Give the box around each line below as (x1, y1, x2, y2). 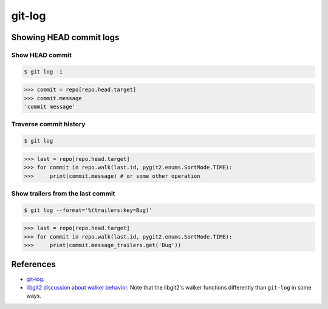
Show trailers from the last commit (11, 189, 115, 197)
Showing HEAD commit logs (11, 32, 120, 42)
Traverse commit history (11, 120, 86, 129)
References (11, 259, 56, 270)
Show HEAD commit (11, 50, 72, 59)
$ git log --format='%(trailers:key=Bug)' (24, 206, 152, 214)
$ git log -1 (24, 68, 63, 75)
